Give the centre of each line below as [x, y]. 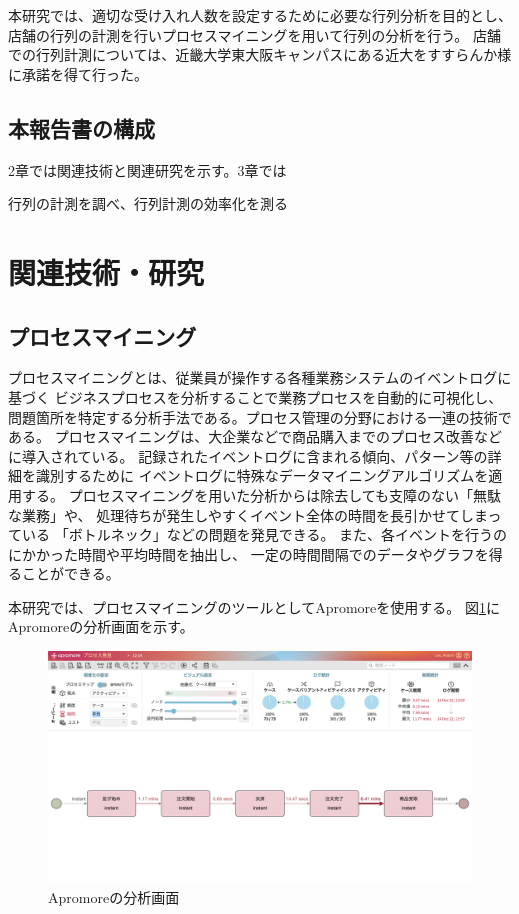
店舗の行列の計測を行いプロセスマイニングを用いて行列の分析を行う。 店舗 [254, 34]
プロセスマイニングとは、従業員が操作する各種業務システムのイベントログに [260, 377]
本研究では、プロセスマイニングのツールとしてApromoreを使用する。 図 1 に [254, 606]
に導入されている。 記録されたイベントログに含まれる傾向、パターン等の [248, 455]
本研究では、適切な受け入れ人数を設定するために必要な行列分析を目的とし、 [260, 15]
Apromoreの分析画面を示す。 [101, 626]
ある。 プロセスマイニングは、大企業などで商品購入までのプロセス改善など [255, 436]
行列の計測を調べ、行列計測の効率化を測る [148, 203]
